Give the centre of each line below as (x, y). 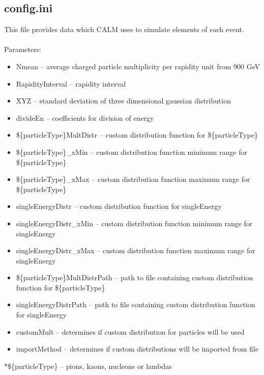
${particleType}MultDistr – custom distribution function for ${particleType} (137, 135)
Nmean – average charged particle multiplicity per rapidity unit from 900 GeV (138, 66)
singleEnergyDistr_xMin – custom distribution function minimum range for (134, 223)
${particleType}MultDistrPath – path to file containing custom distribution (135, 277)
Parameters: (23, 49)
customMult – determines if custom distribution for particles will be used (130, 331)
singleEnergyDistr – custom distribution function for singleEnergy (119, 206)
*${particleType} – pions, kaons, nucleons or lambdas (88, 366)
